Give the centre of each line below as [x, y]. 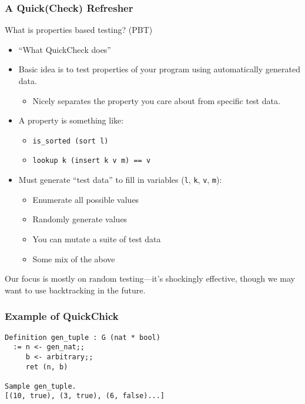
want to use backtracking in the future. [75, 290]
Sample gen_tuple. [41, 386]
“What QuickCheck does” [65, 49]
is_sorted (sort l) [71, 141]
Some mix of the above [74, 258]
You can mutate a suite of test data [97, 238]
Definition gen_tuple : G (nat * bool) [83, 337]
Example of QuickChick [62, 316]
